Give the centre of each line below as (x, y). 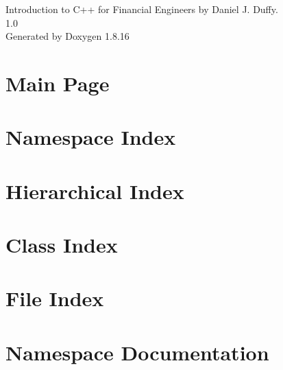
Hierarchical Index (95, 190)
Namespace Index (91, 137)
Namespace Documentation (137, 352)
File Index (55, 298)
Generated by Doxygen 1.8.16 (67, 36)
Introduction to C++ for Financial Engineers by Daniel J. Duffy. (142, 9)
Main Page (58, 83)
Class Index (62, 245)
